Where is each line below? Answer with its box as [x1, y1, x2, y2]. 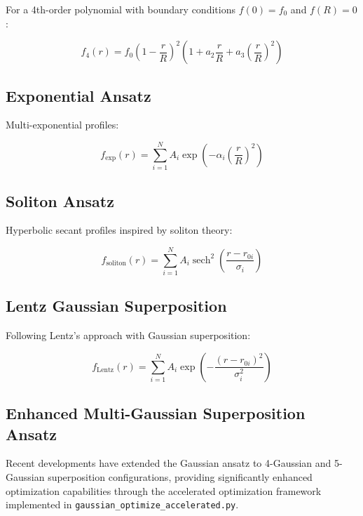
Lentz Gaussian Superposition [6, 295, 227, 317]
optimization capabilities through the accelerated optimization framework [6, 483, 322, 498]
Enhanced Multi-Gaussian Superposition [6, 402, 306, 424]
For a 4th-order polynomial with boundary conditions [6, 2, 235, 16]
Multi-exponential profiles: [6, 117, 119, 132]
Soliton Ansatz [6, 190, 114, 211]
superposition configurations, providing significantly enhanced [48, 470, 313, 484]
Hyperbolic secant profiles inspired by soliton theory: [6, 223, 233, 237]
